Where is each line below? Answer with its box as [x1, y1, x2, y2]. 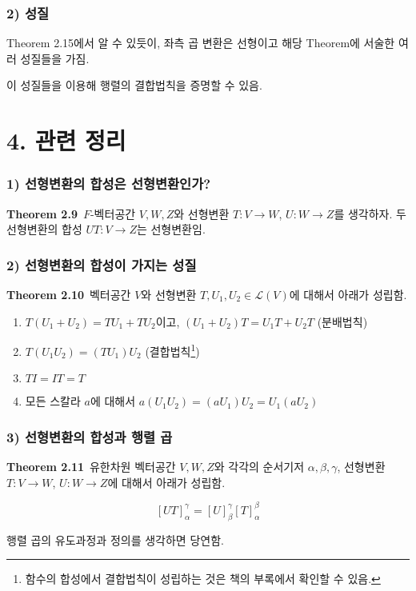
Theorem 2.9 [6, 205, 78, 222]
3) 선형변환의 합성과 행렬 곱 [6, 426, 173, 446]
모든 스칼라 [25, 393, 81, 409]
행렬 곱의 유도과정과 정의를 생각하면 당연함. [6, 531, 224, 548]
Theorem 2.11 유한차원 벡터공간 [6, 458, 176, 475]
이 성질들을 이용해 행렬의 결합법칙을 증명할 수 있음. [6, 77, 262, 94]
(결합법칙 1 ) [145, 341, 200, 359]
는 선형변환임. [136, 221, 206, 238]
